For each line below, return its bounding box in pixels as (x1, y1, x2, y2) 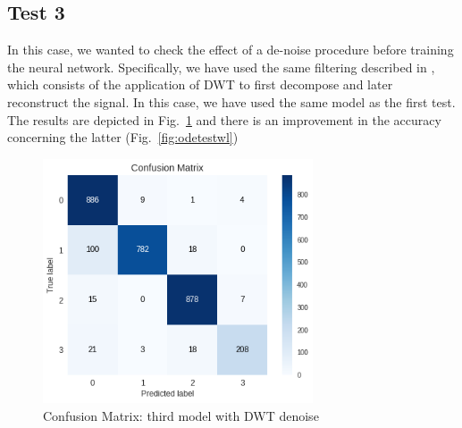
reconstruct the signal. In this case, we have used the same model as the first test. (7, 92, 456, 111)
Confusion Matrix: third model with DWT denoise (43, 406, 319, 424)
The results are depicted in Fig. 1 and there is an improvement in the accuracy (7, 110, 441, 129)
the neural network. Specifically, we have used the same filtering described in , (7, 57, 435, 76)
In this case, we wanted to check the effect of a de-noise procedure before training (7, 40, 454, 59)
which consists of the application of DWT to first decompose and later (7, 75, 393, 94)
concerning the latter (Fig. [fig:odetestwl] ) (7, 128, 239, 147)
